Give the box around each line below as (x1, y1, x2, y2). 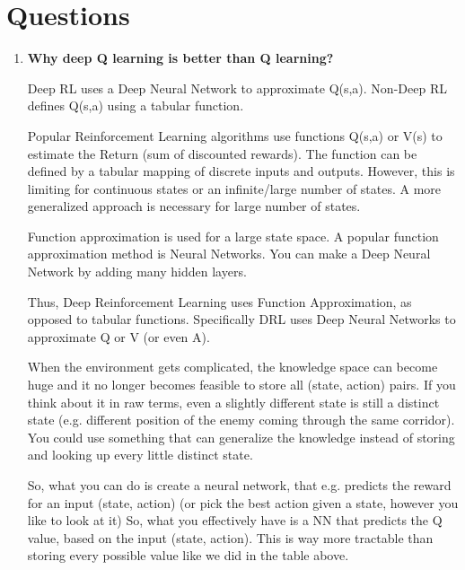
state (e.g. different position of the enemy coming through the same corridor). (27, 410, 455, 429)
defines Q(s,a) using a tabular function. (27, 96, 244, 115)
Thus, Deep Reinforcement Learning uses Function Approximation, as (27, 292, 412, 311)
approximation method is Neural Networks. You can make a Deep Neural (27, 244, 431, 263)
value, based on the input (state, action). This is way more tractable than (27, 528, 434, 547)
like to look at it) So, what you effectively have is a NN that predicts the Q (27, 511, 443, 530)
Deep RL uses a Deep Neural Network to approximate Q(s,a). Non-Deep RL (27, 78, 447, 97)
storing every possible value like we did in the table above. (27, 546, 349, 565)
